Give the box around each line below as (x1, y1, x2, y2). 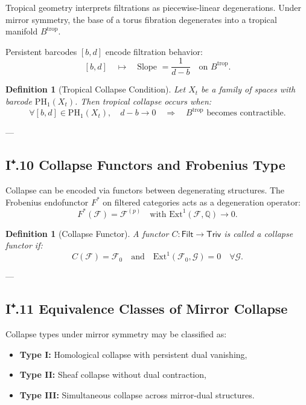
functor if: (5, 239, 43, 251)
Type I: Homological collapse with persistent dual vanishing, (19, 348, 247, 360)
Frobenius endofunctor (5, 195, 89, 208)
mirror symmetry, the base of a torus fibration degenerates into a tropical (5, 13, 277, 25)
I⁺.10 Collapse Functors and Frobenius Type (5, 155, 285, 174)
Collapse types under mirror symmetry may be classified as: (5, 328, 227, 340)
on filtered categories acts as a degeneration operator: (103, 195, 301, 208)
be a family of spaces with (201, 83, 296, 96)
